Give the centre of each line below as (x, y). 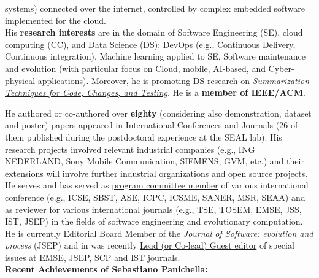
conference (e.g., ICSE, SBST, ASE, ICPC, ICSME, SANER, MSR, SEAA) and (155, 197)
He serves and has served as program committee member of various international (157, 185)
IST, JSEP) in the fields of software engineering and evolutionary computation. (154, 221)
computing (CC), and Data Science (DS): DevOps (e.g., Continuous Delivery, (150, 44)
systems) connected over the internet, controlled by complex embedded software (155, 8)
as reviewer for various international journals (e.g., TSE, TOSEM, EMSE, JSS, (153, 209)
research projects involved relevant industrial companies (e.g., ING (130, 149)
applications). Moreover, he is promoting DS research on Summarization (174, 80)
